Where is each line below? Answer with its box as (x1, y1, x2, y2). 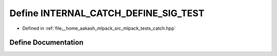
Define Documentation (9, 38, 84, 47)
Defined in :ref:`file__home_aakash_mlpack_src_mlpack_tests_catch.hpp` (22, 25, 176, 31)
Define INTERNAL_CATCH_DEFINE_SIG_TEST (9, 8, 205, 19)
